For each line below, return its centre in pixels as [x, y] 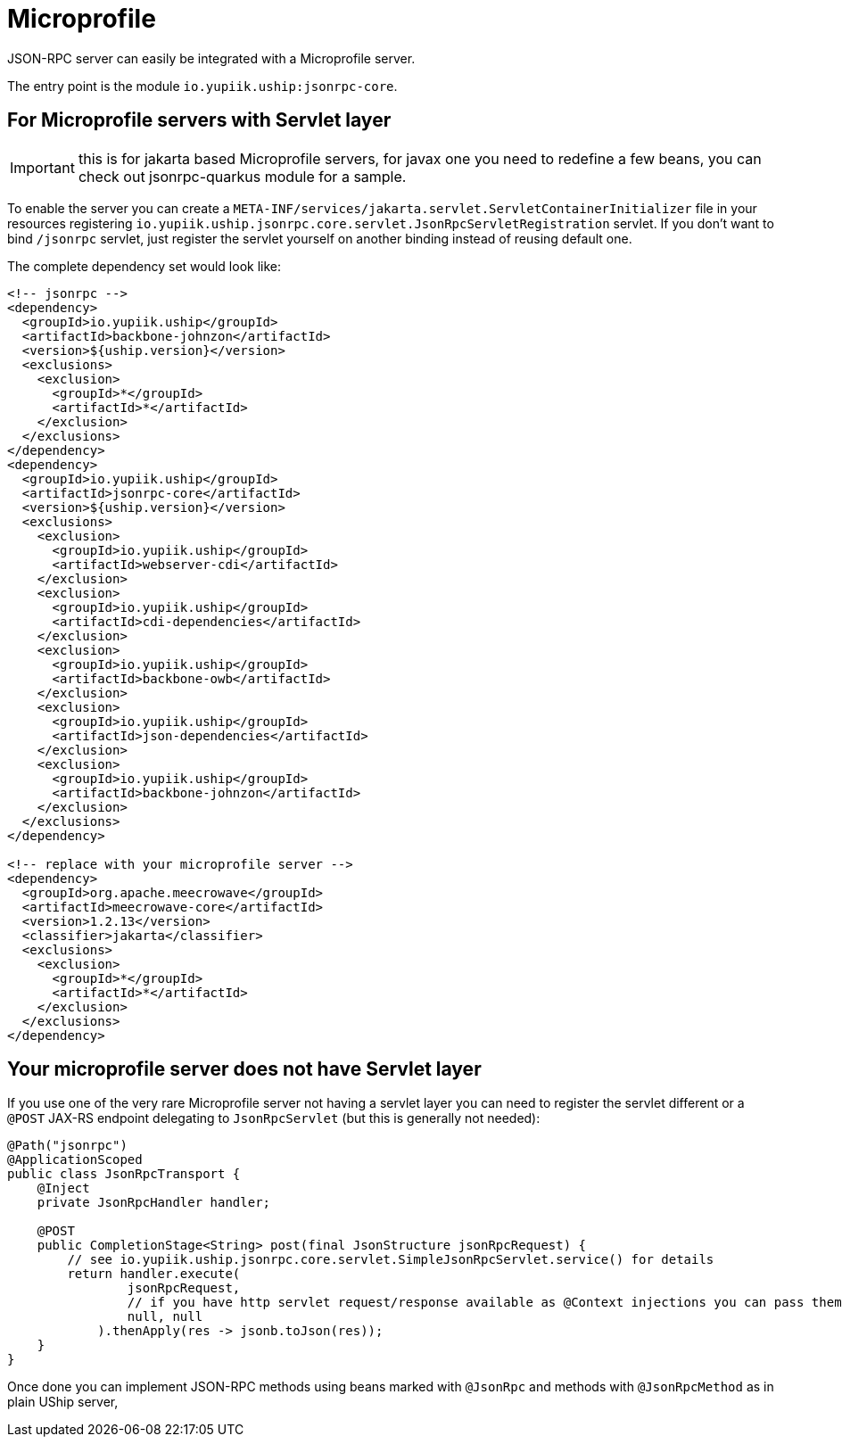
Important [42, 167]
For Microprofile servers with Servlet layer [199, 120]
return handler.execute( [154, 1274]
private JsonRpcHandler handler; [154, 1203]
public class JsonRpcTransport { [124, 1174]
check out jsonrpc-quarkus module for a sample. [242, 176]
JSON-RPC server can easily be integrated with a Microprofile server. [211, 58]
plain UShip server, [63, 1402]
